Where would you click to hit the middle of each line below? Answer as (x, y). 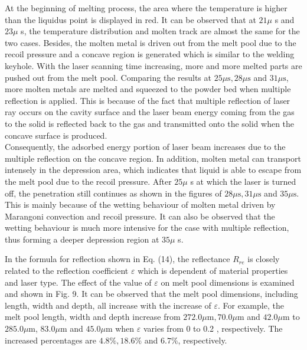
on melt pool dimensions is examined (228, 282)
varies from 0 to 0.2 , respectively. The (213, 328)
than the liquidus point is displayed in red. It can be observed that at (130, 19)
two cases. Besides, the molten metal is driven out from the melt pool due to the (151, 42)
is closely (264, 259)
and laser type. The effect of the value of (78, 282)
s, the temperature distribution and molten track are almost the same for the (160, 31)
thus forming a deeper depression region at (82, 239)
